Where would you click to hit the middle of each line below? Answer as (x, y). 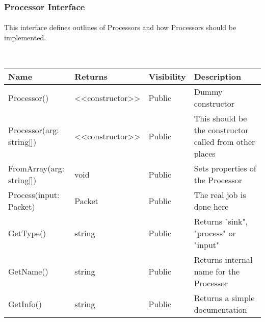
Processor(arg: (34, 130)
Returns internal (223, 260)
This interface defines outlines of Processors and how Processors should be (120, 27)
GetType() (27, 233)
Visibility (167, 77)
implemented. (25, 38)
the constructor (221, 130)
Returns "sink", (221, 221)
